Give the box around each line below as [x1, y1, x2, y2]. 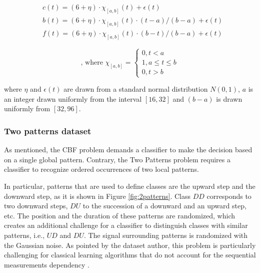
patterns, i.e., [4, 230, 45, 240]
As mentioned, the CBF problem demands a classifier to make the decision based [4, 144, 252, 155]
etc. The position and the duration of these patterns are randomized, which [4, 210, 235, 220]
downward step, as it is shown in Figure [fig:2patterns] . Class [4, 190, 191, 201]
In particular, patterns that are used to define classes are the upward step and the [4, 181, 255, 191]
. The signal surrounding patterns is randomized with [83, 230, 248, 240]
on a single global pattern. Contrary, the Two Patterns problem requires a [4, 154, 230, 164]
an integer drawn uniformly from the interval [4, 93, 142, 104]
